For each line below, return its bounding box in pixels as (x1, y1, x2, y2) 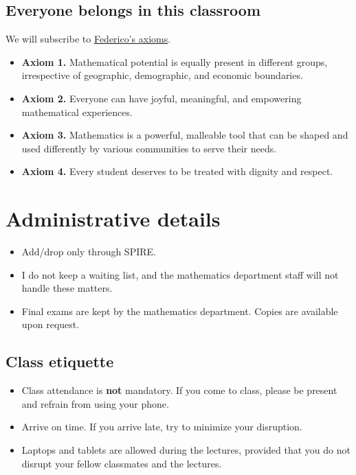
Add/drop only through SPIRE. (21, 244, 156, 259)
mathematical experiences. (21, 104, 133, 119)
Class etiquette (5, 351, 114, 372)
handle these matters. (21, 281, 113, 295)
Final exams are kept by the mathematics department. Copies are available (21, 303, 338, 318)
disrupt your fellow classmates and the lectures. (21, 456, 222, 470)
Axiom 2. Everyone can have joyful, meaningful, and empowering (21, 91, 302, 105)
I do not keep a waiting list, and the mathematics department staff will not (21, 267, 339, 281)
